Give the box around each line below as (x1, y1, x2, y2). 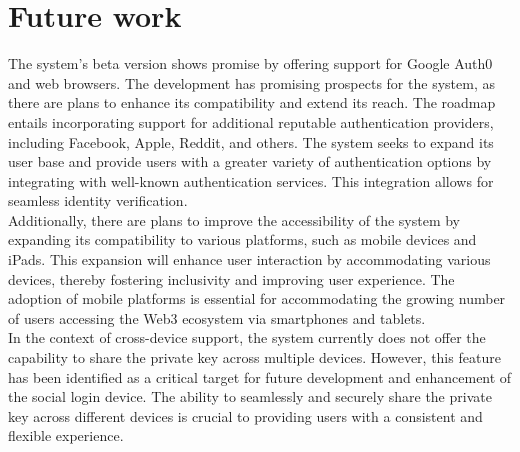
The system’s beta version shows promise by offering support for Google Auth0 (8, 53, 493, 74)
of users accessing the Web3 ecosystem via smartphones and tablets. (8, 307, 426, 328)
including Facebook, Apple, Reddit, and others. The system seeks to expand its (8, 131, 494, 152)
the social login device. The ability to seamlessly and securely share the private (8, 386, 492, 407)
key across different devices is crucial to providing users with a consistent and (8, 405, 483, 426)
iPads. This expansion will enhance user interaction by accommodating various (8, 249, 491, 270)
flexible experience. (8, 425, 124, 446)
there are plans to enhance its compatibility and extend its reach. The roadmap (8, 92, 496, 113)
